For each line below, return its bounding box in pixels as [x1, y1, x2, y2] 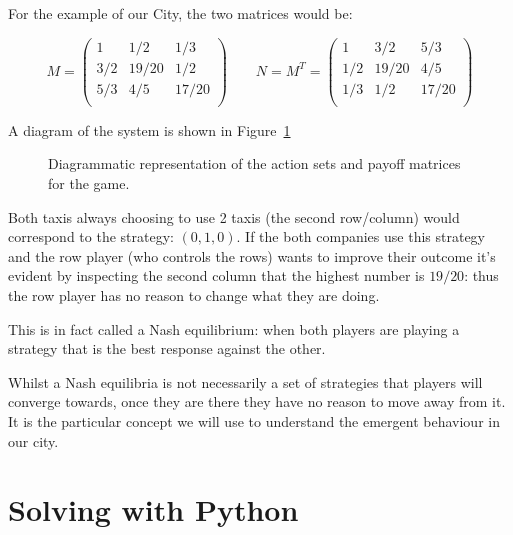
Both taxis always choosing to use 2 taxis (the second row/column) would [8, 206, 460, 227]
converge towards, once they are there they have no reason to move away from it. [8, 391, 506, 412]
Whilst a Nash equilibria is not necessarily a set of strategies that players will [8, 371, 483, 392]
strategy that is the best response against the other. [8, 338, 326, 359]
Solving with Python [8, 489, 299, 530]
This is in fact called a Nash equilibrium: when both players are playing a [8, 318, 460, 339]
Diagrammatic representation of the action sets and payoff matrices [48, 153, 461, 174]
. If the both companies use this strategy [236, 226, 485, 247]
